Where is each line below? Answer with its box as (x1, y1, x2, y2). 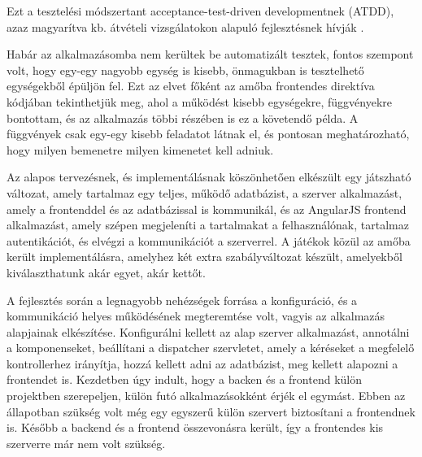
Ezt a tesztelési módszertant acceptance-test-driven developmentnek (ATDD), (7, 2, 394, 19)
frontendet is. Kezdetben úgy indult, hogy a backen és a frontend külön (7, 371, 362, 388)
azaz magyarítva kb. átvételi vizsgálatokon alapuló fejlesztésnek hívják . (7, 18, 364, 35)
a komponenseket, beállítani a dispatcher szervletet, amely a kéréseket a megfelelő (7, 339, 415, 356)
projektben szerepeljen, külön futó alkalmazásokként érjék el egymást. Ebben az (7, 387, 406, 404)
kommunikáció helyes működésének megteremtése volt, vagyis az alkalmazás (7, 307, 385, 324)
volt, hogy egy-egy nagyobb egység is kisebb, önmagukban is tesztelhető (7, 61, 364, 78)
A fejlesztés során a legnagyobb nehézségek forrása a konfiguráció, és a (7, 291, 358, 308)
